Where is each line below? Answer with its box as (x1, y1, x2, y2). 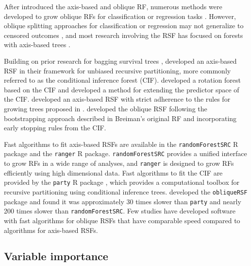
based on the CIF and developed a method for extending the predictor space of (4, 84, 239, 94)
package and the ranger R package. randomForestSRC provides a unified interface (4, 148, 247, 159)
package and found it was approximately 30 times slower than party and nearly (4, 196, 241, 206)
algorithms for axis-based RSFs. (4, 225, 98, 235)
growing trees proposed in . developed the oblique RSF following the (4, 103, 207, 113)
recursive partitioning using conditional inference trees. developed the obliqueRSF (4, 186, 248, 196)
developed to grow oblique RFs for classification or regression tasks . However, (4, 11, 236, 21)
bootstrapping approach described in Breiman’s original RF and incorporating (4, 113, 237, 123)
